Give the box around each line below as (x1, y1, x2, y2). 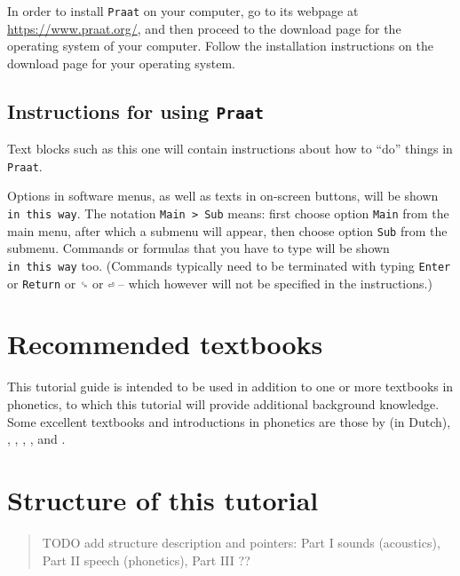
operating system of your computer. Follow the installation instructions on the (7, 36, 433, 55)
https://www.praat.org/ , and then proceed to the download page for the (7, 19, 401, 37)
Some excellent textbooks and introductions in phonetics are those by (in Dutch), (7, 412, 451, 430)
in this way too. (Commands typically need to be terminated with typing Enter (7, 256, 451, 274)
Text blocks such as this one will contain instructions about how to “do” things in (7, 139, 453, 158)
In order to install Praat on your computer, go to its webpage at (7, 2, 359, 20)
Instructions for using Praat (7, 97, 265, 124)
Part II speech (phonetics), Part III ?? (42, 550, 250, 569)
